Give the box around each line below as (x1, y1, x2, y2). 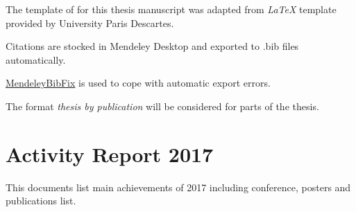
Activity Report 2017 (6, 139, 214, 168)
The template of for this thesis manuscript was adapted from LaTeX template (6, 2, 337, 16)
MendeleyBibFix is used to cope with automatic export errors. (6, 76, 271, 90)
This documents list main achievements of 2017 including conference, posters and (6, 179, 351, 194)
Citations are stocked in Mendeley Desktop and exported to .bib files (6, 39, 299, 53)
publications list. (6, 193, 76, 208)
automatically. (6, 52, 66, 67)
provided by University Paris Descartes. (6, 15, 174, 30)
